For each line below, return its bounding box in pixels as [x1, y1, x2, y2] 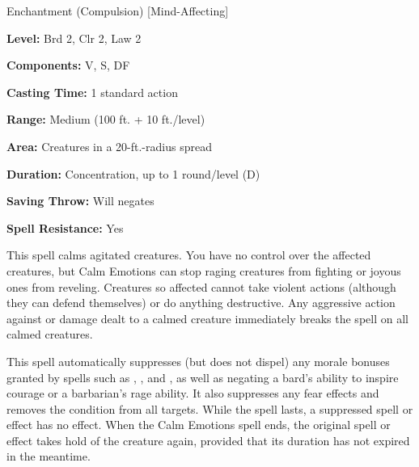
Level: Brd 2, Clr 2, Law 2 [6, 29, 142, 46]
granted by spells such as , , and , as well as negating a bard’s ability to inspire [6, 368, 399, 385]
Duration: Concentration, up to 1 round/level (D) [6, 165, 260, 182]
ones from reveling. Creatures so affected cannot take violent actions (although [6, 278, 396, 295]
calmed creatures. [6, 326, 93, 343]
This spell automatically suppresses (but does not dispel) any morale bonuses [6, 352, 390, 369]
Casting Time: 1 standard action [6, 83, 178, 100]
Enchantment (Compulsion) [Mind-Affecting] [6, 2, 229, 19]
